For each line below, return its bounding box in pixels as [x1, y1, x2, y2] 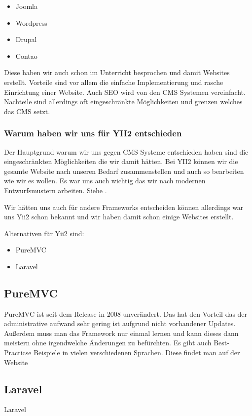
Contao [15, 50, 37, 61]
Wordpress [15, 17, 47, 28]
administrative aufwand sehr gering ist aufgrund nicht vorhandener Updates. [4, 318, 236, 329]
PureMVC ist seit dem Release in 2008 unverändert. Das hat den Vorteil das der [4, 308, 248, 319]
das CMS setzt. [4, 106, 50, 116]
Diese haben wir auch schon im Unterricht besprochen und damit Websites [4, 67, 230, 78]
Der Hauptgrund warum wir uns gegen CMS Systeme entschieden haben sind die [4, 146, 249, 157]
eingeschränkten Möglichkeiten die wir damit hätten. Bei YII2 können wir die [4, 156, 238, 166]
